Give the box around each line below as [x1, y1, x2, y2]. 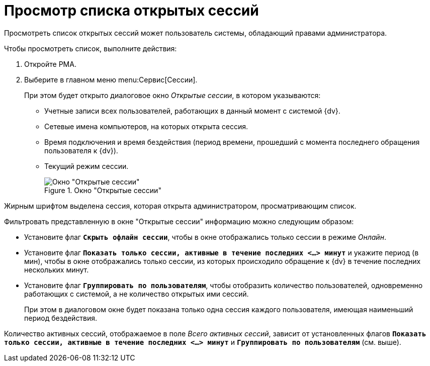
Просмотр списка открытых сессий [4, 2, 259, 19]
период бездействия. [24, 313, 98, 322]
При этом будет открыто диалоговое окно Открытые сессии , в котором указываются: [24, 90, 321, 100]
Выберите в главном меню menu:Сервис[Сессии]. [24, 75, 198, 84]
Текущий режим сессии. [44, 161, 129, 170]
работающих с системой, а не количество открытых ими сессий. [24, 289, 249, 298]
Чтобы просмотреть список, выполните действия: [4, 44, 177, 53]
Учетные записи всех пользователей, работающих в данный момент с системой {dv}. [44, 106, 340, 115]
